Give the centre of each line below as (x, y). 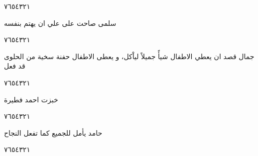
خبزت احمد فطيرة (31, 99)
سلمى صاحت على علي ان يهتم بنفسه (60, 23)
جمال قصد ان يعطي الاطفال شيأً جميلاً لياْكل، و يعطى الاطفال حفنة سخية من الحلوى (129, 56)
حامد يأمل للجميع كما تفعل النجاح (53, 132)
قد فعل (15, 66)
